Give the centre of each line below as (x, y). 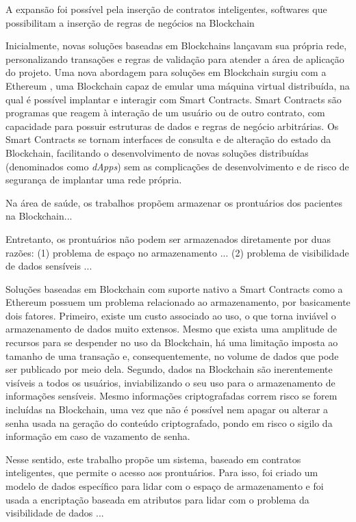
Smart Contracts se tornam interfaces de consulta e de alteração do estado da (168, 139)
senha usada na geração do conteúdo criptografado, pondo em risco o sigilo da (169, 422)
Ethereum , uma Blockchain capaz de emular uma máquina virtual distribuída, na (178, 85)
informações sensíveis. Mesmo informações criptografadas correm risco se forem (171, 396)
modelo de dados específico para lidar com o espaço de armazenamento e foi (165, 486)
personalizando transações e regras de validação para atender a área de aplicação (175, 58)
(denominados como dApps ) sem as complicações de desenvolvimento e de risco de (177, 166)
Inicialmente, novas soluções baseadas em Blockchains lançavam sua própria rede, (176, 45)
